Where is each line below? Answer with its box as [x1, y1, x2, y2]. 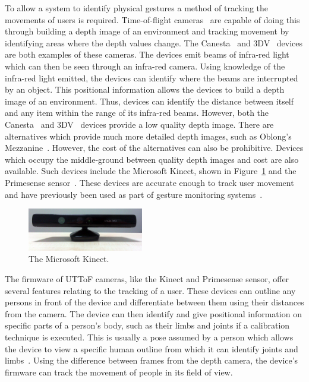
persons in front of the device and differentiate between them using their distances [5, 296, 304, 308]
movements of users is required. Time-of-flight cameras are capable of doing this [5, 13, 300, 26]
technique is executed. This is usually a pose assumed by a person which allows [5, 331, 294, 343]
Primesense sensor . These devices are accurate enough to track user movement [5, 176, 294, 188]
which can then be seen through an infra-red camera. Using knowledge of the [5, 59, 285, 72]
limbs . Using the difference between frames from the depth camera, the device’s [5, 354, 298, 367]
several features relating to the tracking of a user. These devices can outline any [5, 284, 296, 296]
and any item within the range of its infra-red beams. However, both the [5, 106, 269, 119]
